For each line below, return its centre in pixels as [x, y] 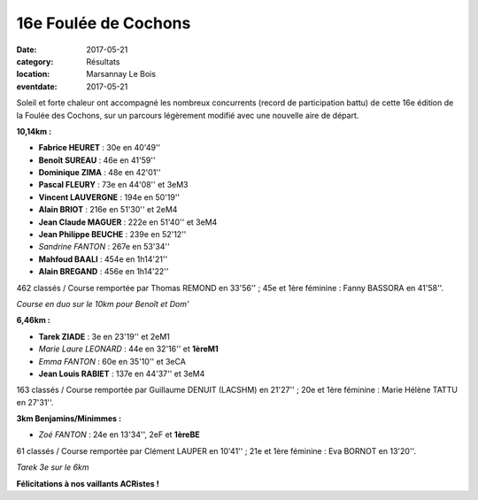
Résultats [103, 61]
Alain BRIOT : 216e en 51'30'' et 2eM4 [108, 210]
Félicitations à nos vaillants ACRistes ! [88, 483]
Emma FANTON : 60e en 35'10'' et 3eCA [112, 361]
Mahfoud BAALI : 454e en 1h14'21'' [103, 259]
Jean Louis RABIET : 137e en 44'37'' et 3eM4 [122, 373]
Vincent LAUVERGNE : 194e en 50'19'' [109, 197]
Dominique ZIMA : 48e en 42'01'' [100, 173]
